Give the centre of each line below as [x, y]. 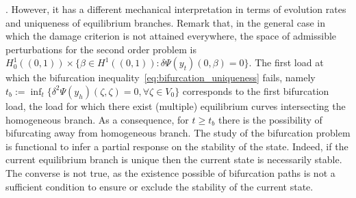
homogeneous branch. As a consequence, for [97, 119]
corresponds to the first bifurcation [256, 90]
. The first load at [286, 62]
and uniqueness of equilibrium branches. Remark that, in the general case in [165, 22]
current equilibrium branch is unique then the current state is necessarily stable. [174, 159]
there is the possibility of [270, 119]
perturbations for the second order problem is [101, 49]
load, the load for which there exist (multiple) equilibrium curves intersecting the [176, 105]
